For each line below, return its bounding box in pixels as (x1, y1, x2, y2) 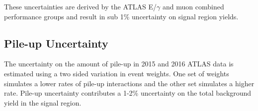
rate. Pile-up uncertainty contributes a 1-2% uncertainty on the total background (4, 88, 252, 98)
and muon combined (163, 1, 224, 11)
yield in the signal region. (4, 97, 82, 108)
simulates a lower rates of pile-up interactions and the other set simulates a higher (4, 78, 255, 88)
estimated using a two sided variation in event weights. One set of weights (4, 68, 229, 78)
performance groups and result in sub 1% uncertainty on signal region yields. (4, 11, 239, 21)
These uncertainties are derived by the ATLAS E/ (4, 1, 157, 11)
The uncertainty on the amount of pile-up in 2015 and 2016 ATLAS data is (4, 58, 234, 69)
